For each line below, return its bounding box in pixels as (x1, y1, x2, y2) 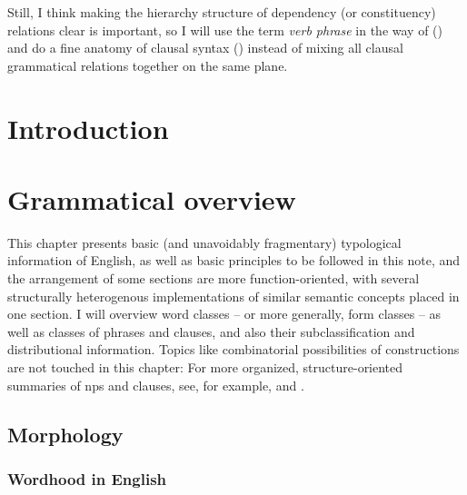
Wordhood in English (7, 467, 167, 490)
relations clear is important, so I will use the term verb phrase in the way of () (7, 20, 443, 39)
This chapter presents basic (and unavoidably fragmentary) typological (7, 233, 402, 252)
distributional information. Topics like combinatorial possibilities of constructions (7, 340, 460, 359)
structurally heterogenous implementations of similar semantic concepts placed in (7, 286, 460, 305)
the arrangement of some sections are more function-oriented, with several (7, 269, 420, 288)
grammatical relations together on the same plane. (7, 55, 288, 74)
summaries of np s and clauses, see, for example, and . (7, 375, 304, 394)
